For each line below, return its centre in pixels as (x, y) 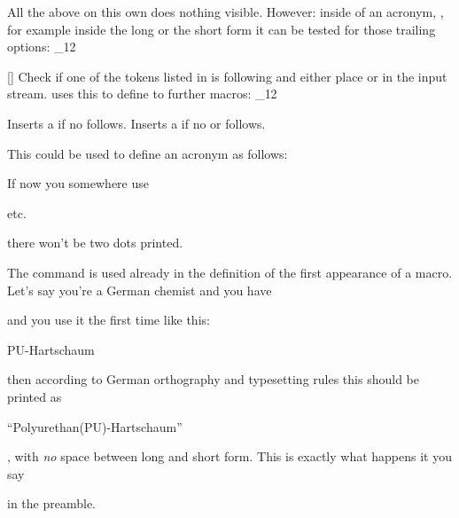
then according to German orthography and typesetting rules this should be (213, 379)
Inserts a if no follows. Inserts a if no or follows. (136, 123)
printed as (35, 396)
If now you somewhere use (78, 183)
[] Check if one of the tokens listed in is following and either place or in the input (227, 76)
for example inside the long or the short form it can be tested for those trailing (222, 29)
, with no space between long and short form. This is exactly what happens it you (229, 456)
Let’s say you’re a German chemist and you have (140, 290)
